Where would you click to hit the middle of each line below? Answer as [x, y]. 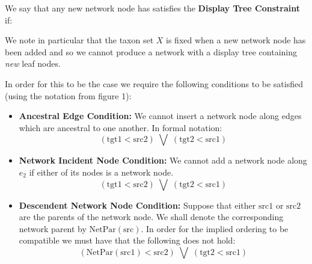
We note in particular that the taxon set [79, 40]
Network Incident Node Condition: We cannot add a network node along [163, 160]
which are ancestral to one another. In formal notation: [121, 127]
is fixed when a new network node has [236, 40]
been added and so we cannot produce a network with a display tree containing [151, 51]
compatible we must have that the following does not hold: [127, 240]
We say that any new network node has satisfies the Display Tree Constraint [152, 8]
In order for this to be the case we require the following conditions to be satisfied [154, 83]
